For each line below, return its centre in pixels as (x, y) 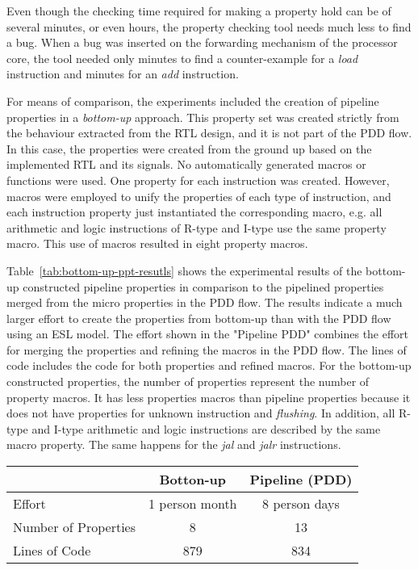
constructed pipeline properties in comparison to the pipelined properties (203, 286)
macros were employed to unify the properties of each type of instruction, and (199, 196)
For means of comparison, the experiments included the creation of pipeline (193, 101)
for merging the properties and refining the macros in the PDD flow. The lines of (207, 349)
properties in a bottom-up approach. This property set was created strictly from (203, 117)
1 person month (193, 504)
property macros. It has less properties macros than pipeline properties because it (209, 397)
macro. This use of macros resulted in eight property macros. (157, 243)
